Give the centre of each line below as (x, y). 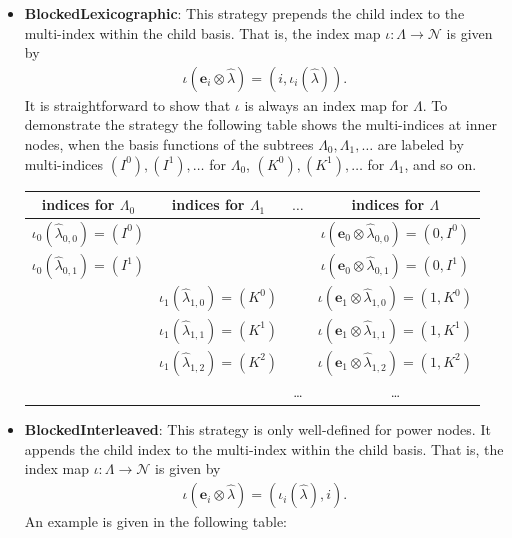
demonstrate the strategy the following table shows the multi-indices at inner (261, 124)
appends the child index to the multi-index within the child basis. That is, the (264, 448)
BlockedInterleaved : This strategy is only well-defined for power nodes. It (257, 429)
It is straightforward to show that (127, 104)
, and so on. (440, 163)
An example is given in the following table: (155, 521)
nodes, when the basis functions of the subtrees (169, 144)
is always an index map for (326, 104)
